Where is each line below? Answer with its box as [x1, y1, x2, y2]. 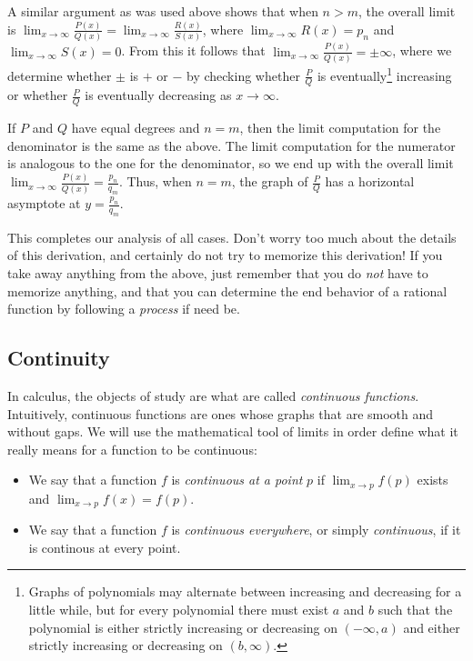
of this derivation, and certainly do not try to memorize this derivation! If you [7, 245, 443, 265]
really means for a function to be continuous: [7, 439, 257, 458]
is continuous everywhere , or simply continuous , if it [171, 520, 461, 539]
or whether [7, 85, 68, 105]
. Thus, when [118, 172, 192, 191]
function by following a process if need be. [7, 299, 240, 318]
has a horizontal [325, 172, 415, 191]
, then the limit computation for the [239, 118, 441, 137]
